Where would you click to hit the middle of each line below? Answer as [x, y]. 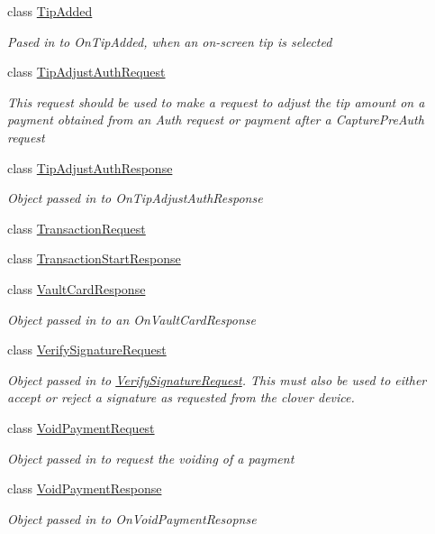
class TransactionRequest [77, 228]
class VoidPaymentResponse [85, 488]
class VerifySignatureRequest [87, 350]
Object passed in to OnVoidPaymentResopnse [132, 518]
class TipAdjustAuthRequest [86, 72]
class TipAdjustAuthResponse [90, 167]
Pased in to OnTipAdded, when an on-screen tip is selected [170, 41]
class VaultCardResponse [77, 288]
